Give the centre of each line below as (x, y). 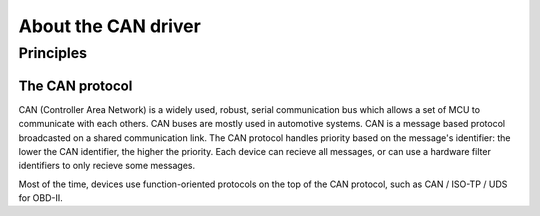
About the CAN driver (110, 26)
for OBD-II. (41, 198)
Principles (53, 53)
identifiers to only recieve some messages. (106, 166)
